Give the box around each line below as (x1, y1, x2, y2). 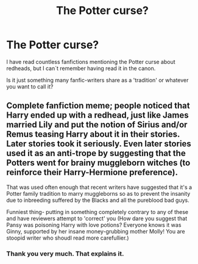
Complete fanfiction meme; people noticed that (6, 101, 190, 111)
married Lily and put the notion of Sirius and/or (6, 120, 188, 130)
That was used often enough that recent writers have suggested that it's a (6, 184, 193, 191)
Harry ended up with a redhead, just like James (6, 110, 189, 121)
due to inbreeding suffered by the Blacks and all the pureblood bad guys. (6, 196, 190, 204)
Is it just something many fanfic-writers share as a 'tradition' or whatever (6, 76, 189, 84)
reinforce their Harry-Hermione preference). (6, 167, 179, 177)
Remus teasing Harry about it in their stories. (6, 129, 180, 140)
